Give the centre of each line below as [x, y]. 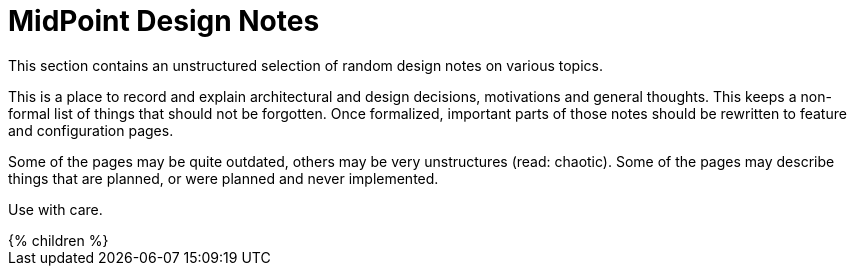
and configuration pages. [91, 130]
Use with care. [55, 209]
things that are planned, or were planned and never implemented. [223, 178]
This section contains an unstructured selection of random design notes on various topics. [305, 65]
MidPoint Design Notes [164, 21]
